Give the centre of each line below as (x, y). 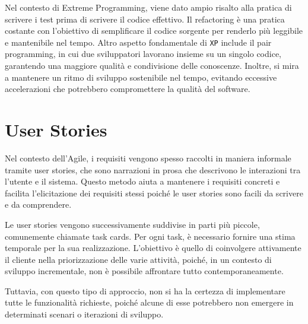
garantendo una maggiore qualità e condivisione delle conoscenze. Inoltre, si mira (152, 66)
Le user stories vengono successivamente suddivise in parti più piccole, (132, 224)
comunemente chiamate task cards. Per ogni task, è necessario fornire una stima (150, 236)
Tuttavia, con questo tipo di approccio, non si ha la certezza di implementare (145, 290)
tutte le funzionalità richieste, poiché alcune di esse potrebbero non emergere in (149, 302)
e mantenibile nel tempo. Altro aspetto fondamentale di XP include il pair (138, 42)
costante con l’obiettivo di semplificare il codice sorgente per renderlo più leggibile (154, 31)
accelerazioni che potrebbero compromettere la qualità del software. (128, 89)
